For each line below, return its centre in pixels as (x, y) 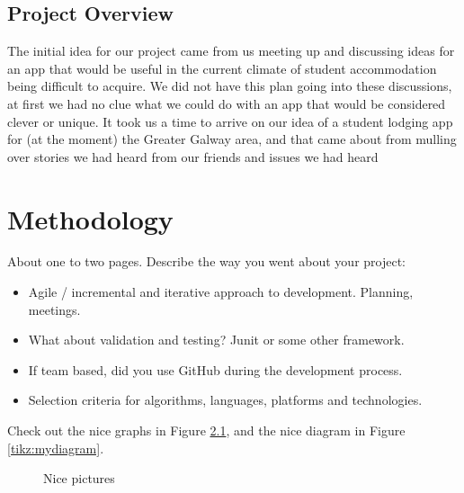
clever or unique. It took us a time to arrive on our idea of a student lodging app (230, 121)
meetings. (54, 309)
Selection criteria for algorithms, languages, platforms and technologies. (225, 400)
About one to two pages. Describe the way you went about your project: (207, 261)
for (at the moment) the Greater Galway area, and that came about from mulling (232, 139)
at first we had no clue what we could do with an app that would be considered (227, 103)
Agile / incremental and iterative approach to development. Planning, (221, 292)
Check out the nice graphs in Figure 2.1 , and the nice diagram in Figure (206, 430)
